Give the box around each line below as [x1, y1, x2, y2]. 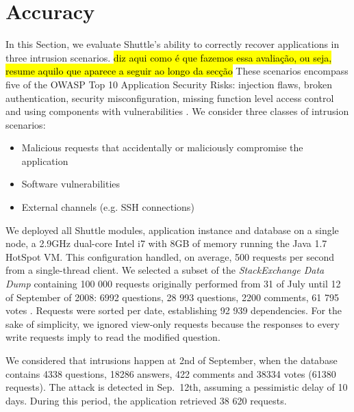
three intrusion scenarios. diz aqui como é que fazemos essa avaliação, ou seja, [5, 50, 332, 64]
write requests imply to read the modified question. [5, 330, 220, 344]
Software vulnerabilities [21, 177, 121, 191]
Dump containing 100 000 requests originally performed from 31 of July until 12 [5, 276, 341, 291]
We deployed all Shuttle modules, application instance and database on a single [5, 222, 339, 237]
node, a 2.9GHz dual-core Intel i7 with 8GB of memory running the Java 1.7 [5, 236, 327, 250]
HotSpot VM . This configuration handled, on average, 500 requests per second [5, 249, 334, 263]
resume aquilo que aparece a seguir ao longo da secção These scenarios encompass [5, 64, 349, 78]
